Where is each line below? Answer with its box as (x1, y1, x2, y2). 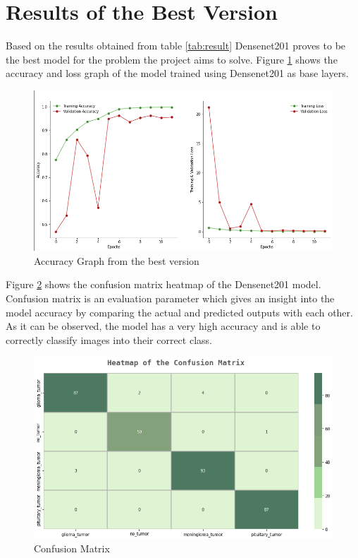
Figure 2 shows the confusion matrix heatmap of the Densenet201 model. (6, 277, 321, 292)
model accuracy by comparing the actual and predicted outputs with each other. (6, 304, 353, 319)
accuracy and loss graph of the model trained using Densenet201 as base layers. (6, 66, 349, 81)
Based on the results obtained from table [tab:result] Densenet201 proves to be (6, 38, 346, 53)
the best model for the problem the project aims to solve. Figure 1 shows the (6, 52, 338, 66)
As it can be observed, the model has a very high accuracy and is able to (6, 319, 321, 333)
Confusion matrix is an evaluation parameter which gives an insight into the (6, 290, 335, 305)
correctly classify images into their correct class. (6, 332, 212, 347)
